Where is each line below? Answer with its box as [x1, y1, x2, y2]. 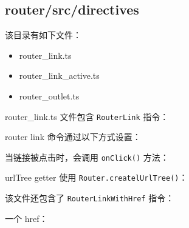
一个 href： [5, 212, 48, 224]
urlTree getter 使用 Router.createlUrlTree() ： [5, 171, 188, 184]
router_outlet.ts [19, 89, 80, 102]
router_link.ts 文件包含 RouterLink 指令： [5, 110, 169, 122]
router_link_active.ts [19, 69, 100, 82]
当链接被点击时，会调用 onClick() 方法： [5, 150, 169, 163]
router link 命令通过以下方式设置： [5, 130, 141, 143]
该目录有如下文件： [5, 29, 81, 41]
